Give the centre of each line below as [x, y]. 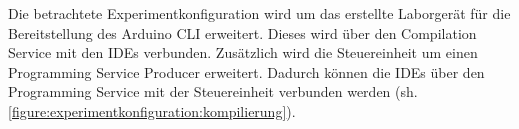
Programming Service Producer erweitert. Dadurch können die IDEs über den [246, 71]
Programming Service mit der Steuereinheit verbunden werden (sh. [213, 91]
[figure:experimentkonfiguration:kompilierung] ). [152, 110]
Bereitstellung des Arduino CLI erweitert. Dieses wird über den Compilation [242, 32]
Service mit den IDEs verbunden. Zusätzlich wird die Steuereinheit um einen [243, 52]
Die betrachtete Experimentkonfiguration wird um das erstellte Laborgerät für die [259, 13]
